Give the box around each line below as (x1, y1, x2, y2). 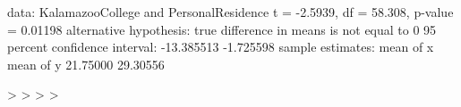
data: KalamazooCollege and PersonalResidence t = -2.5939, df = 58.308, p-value (7, 3, 454, 21)
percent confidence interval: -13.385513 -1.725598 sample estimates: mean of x (7, 37, 434, 56)
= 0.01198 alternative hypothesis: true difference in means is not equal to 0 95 (7, 20, 437, 38)
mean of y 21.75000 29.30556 (7, 54, 165, 73)
